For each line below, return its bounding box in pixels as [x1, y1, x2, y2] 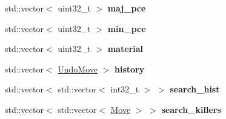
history [114, 62, 145, 75]
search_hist [170, 83, 220, 95]
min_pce [107, 22, 146, 34]
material [107, 42, 143, 55]
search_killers [161, 103, 221, 115]
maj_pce [107, 2, 146, 14]
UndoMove [58, 62, 98, 75]
